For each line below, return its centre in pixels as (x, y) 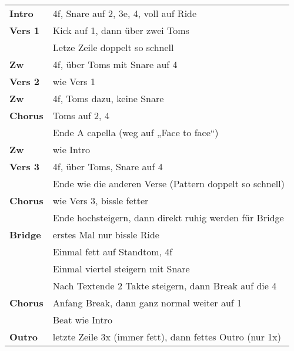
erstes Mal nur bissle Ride (106, 234)
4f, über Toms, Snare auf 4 (108, 166)
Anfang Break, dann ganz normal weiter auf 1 (147, 303)
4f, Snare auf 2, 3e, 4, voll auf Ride (125, 13)
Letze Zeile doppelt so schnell (113, 47)
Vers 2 (24, 81)
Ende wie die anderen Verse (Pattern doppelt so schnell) (168, 183)
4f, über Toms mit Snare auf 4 (115, 64)
